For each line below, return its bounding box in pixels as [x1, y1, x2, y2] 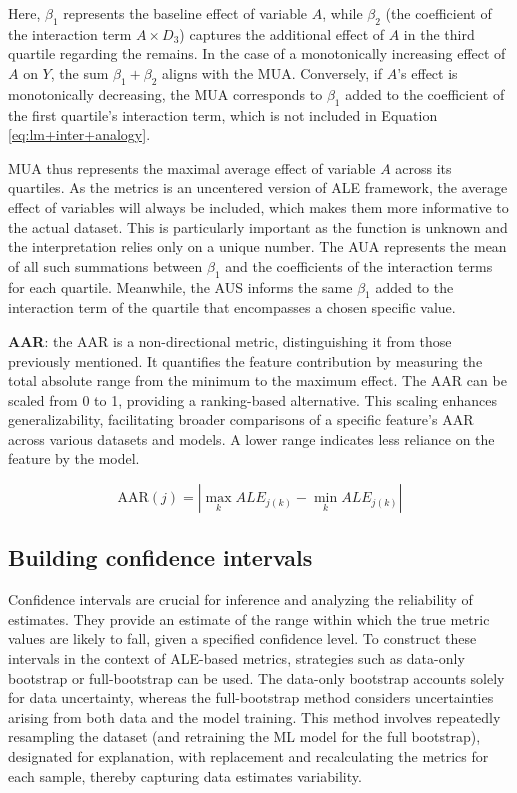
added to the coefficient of [345, 83, 505, 104]
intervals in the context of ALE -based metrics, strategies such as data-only [8, 648, 465, 669]
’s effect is [397, 62, 458, 83]
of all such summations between [8, 255, 203, 276]
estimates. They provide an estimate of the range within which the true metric [8, 608, 490, 629]
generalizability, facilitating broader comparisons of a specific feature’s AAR [8, 409, 474, 430]
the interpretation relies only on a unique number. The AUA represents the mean [8, 236, 507, 257]
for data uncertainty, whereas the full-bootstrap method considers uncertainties [8, 687, 494, 708]
